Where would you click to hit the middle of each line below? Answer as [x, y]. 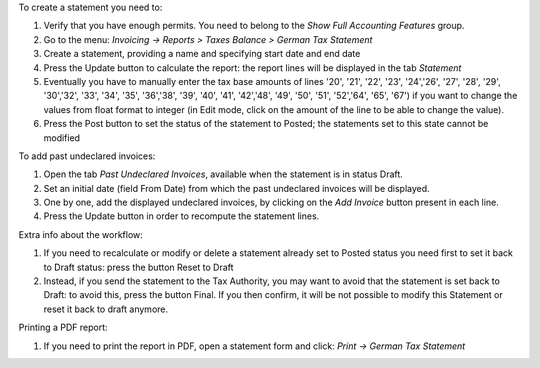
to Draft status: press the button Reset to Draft [138, 267]
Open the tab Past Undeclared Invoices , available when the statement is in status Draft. [223, 174]
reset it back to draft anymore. [106, 309]
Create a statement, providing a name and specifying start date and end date [202, 54]
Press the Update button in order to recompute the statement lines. [181, 216]
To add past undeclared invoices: [87, 156]
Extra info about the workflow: [81, 234]
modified [61, 137]
